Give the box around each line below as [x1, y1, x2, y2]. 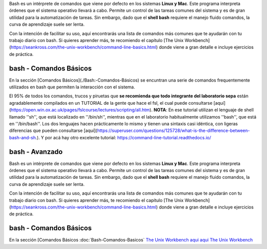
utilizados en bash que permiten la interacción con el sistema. [9, 84, 135, 90]
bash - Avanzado [9, 147, 63, 156]
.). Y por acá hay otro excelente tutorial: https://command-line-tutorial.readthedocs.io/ [35, 134, 211, 140]
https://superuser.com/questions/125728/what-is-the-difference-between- [97, 127, 250, 133]
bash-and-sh [9, 134, 36, 140]
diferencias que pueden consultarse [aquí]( [9, 127, 97, 133]
